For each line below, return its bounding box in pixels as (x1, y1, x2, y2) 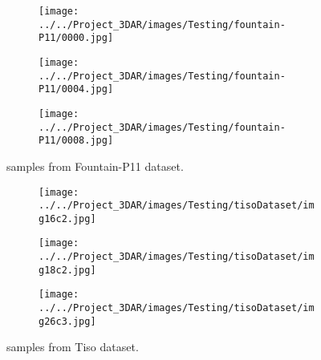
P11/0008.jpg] (39, 135, 114, 147)
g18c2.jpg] (39, 264, 96, 276)
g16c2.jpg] (39, 212, 96, 224)
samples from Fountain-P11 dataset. (6, 157, 184, 174)
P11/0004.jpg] (39, 83, 114, 95)
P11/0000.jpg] (39, 32, 114, 44)
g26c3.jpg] (39, 315, 96, 327)
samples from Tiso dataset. (6, 338, 139, 355)
